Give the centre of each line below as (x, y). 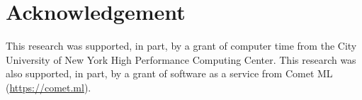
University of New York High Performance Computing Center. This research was (181, 59)
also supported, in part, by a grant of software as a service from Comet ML (169, 73)
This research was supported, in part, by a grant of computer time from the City (181, 46)
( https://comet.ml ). (49, 87)
